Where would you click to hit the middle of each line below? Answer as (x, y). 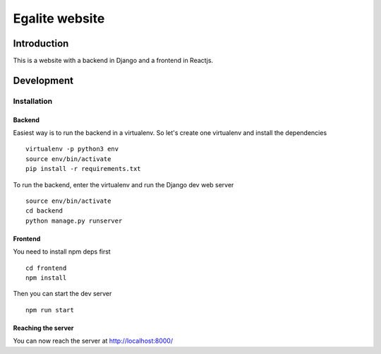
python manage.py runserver (74, 220)
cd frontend (46, 268)
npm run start (50, 310)
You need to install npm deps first (62, 252)
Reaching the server (43, 328)
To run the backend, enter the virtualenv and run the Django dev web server (123, 184)
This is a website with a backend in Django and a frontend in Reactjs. (113, 61)
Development (43, 80)
